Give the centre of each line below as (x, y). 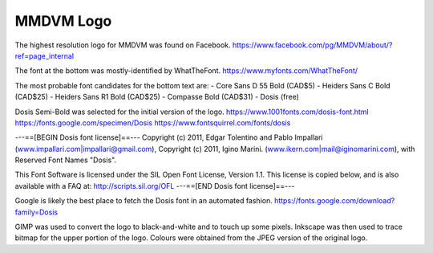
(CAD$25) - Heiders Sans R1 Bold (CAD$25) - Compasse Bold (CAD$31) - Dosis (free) (157, 97)
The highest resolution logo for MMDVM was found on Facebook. (123, 45)
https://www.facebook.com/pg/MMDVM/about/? (312, 45)
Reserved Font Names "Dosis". (65, 160)
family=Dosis (36, 212)
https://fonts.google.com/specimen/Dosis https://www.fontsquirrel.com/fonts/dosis (153, 122)
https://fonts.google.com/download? (334, 201)
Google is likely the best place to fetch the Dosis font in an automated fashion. (144, 201)
